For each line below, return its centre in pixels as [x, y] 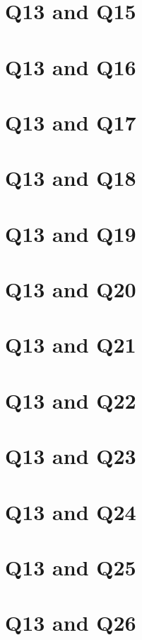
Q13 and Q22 [71, 400]
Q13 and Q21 [71, 344]
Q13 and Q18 [71, 178]
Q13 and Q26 [71, 623]
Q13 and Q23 [71, 456]
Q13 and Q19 [71, 233]
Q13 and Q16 [71, 66]
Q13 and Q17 [71, 122]
